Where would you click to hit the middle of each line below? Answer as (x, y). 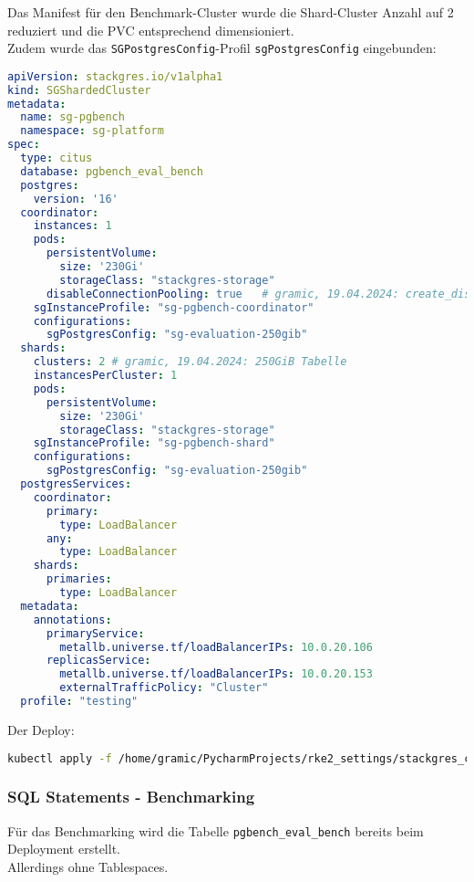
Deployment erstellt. (64, 849)
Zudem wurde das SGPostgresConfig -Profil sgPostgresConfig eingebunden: (222, 48)
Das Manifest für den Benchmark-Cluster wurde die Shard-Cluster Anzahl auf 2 (231, 12)
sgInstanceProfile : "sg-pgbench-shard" (154, 443)
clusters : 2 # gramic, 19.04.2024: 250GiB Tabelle (190, 362)
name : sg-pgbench (72, 117)
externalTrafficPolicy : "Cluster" (164, 688)
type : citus (57, 158)
